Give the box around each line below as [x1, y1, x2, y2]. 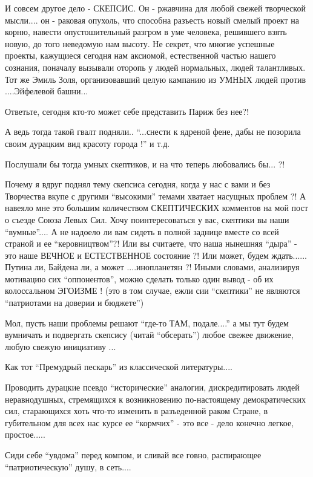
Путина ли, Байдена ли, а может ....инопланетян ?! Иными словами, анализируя [5, 261, 300, 273]
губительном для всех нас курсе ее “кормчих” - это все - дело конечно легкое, [5, 416, 294, 429]
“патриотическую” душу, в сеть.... [5, 460, 131, 473]
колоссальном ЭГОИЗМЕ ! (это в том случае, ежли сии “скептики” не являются [5, 284, 300, 297]
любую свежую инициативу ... [5, 340, 116, 352]
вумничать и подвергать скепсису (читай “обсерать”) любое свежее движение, [5, 328, 294, 341]
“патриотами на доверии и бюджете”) [5, 296, 144, 309]
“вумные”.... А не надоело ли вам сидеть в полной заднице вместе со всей [5, 225, 279, 238]
